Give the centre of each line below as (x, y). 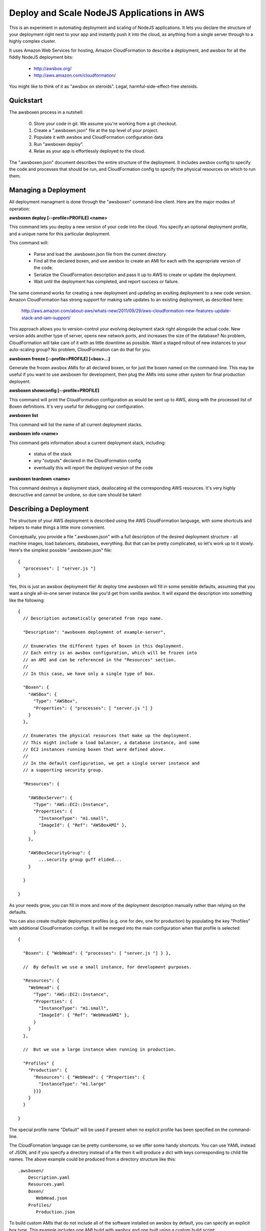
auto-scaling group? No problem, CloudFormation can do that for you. (80, 350)
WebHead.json (52, 1198)
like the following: (27, 600)
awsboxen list (24, 416)
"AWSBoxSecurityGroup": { (59, 853)
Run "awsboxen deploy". (59, 144)
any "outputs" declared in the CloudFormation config (87, 461)
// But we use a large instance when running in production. (100, 1050)
